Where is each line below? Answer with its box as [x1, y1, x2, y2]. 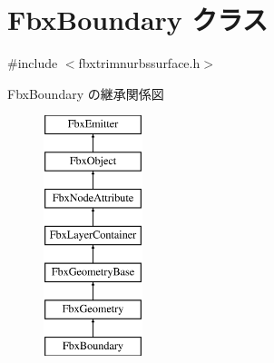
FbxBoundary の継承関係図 [7, 83, 164, 103]
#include [7, 54, 58, 73]
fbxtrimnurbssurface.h [78, 54, 201, 73]
